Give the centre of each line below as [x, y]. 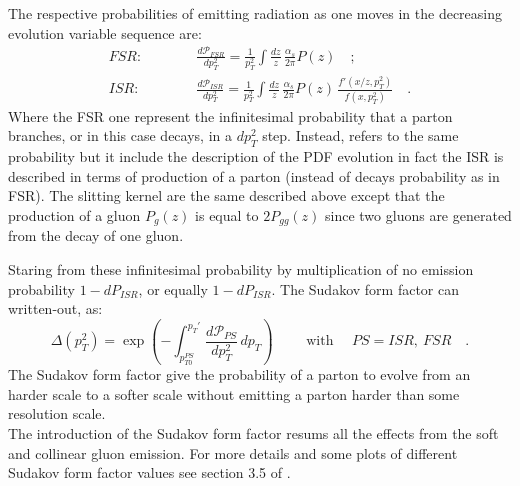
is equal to [227, 214]
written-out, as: [55, 308]
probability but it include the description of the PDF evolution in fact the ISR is [256, 156]
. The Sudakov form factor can [365, 288]
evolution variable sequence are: [105, 32]
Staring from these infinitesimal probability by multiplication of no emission [241, 268]
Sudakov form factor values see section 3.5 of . [149, 472]
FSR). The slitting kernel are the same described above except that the [226, 195]
